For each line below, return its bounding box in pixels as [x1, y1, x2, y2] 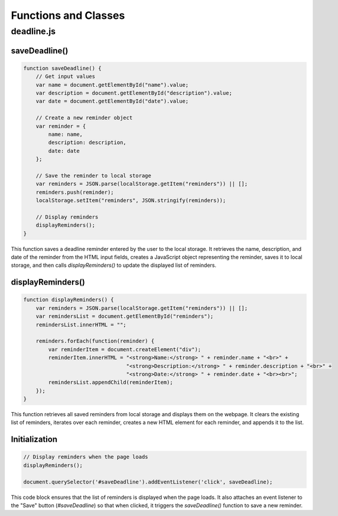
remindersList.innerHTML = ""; [35, 321, 126, 328]
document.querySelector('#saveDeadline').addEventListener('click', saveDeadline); [23, 478, 273, 485]
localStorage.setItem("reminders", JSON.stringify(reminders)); [35, 197, 226, 204]
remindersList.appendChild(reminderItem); [48, 379, 174, 386]
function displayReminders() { [23, 296, 115, 303]
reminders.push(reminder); [35, 189, 115, 195]
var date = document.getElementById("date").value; [35, 98, 189, 104]
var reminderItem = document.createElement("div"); [48, 346, 201, 352]
